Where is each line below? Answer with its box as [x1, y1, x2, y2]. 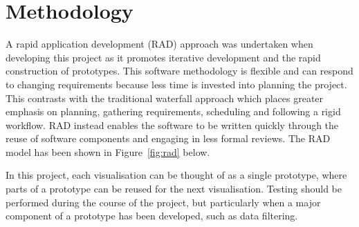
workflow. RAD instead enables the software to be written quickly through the [6, 117, 339, 132]
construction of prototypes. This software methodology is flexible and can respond [6, 63, 353, 78]
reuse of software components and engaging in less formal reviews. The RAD [6, 131, 331, 146]
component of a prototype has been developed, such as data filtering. [6, 208, 298, 223]
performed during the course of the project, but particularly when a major [6, 195, 321, 209]
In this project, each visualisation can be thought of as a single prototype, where [6, 168, 347, 182]
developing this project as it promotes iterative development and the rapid [6, 50, 321, 64]
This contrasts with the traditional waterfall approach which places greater [6, 90, 324, 105]
